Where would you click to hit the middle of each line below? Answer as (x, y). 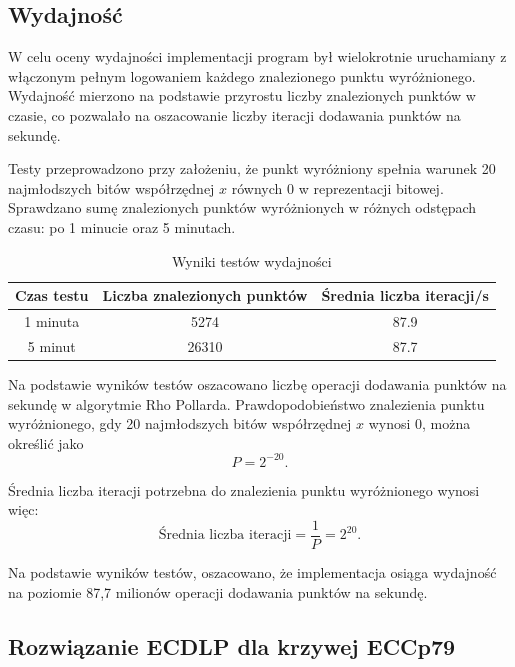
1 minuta (52, 320)
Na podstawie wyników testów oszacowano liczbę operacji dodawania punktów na (257, 383)
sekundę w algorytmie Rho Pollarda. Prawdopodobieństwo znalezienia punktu (246, 403)
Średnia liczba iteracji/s (405, 295)
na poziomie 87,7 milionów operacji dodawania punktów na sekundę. (218, 591)
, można (446, 423)
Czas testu (52, 295)
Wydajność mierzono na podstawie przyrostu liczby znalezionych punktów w (242, 95)
